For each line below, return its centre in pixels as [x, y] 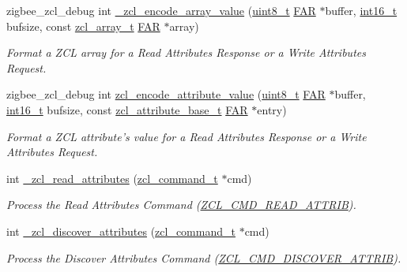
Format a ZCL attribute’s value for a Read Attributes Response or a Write [187, 136]
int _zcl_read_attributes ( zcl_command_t [112, 178]
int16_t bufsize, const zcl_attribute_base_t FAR [127, 109]
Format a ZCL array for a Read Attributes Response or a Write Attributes [186, 52]
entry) [272, 109]
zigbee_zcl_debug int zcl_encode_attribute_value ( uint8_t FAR [166, 94]
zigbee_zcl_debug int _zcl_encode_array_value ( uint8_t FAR [161, 10]
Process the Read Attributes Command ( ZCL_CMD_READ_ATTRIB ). [181, 205]
